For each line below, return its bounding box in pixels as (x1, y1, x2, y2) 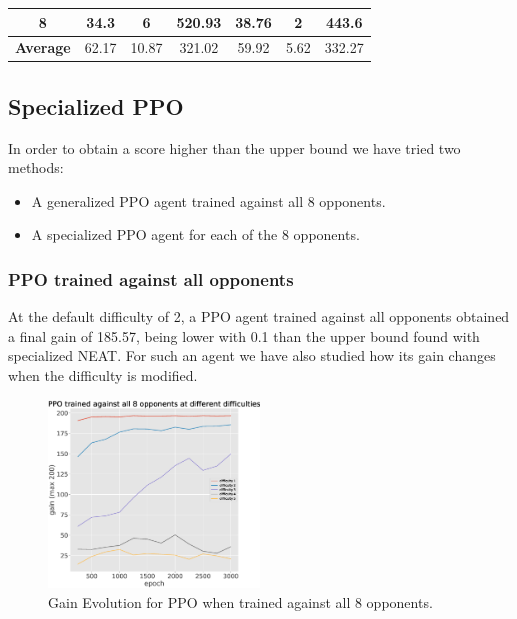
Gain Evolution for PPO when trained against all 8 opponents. (48, 591, 433, 612)
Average (15, 37, 71, 58)
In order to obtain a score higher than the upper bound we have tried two (8, 137, 461, 158)
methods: (8, 157, 64, 178)
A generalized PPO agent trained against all (31, 190, 304, 211)
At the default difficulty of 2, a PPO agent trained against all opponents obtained (8, 306, 510, 327)
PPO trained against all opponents (8, 266, 294, 291)
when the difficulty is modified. (8, 365, 198, 386)
